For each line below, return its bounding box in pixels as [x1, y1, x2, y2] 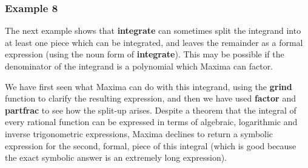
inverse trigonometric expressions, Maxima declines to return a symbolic [5, 127, 273, 140]
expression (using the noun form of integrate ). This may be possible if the [5, 48, 284, 60]
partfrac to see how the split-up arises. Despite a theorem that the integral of [5, 103, 296, 116]
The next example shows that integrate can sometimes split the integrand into [5, 24, 301, 37]
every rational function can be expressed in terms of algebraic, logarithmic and [5, 115, 298, 128]
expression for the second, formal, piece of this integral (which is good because [5, 139, 296, 152]
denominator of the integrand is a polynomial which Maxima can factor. [5, 60, 273, 72]
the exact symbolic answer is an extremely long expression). [5, 151, 227, 164]
